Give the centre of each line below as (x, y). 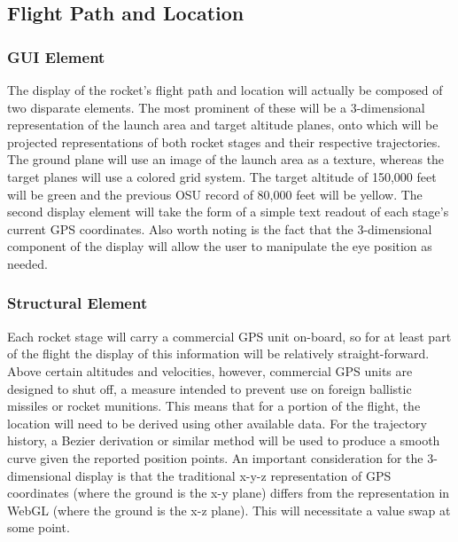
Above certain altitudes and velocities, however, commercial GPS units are (210, 370)
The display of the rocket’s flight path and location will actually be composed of (225, 90)
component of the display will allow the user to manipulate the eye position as (220, 246)
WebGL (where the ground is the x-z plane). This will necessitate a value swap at (229, 510)
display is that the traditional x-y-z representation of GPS (233, 475)
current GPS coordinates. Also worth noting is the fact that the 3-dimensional (220, 228)
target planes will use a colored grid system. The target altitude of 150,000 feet (222, 176)
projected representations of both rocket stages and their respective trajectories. (224, 141)
